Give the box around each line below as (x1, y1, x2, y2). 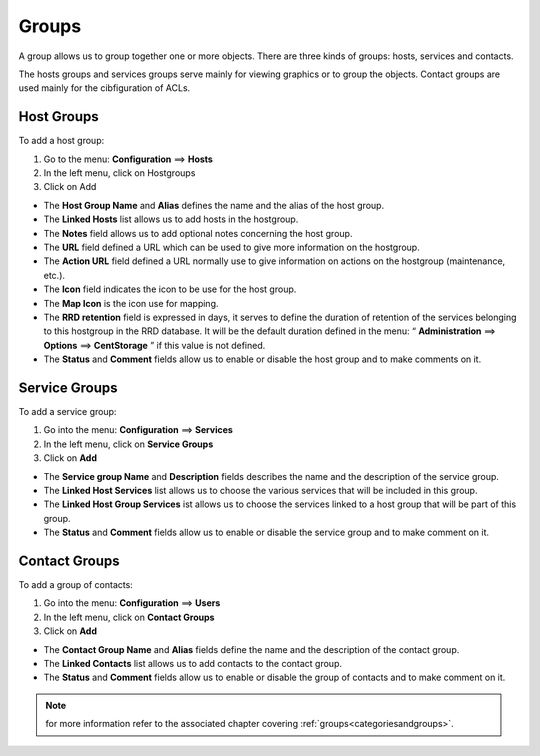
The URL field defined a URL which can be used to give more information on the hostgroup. (43, 241, 420, 253)
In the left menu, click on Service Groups (43, 438, 214, 450)
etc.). (43, 269, 65, 281)
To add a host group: (18, 135, 105, 147)
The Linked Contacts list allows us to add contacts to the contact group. (43, 657, 343, 669)
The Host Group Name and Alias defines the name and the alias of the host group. (43, 199, 385, 211)
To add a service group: (18, 406, 117, 417)
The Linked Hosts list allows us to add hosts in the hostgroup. (43, 213, 299, 225)
